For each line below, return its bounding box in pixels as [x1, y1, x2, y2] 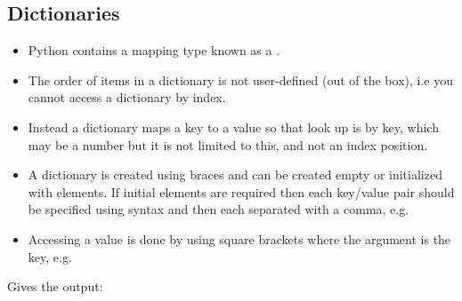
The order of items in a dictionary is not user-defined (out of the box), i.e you [28, 70, 453, 89]
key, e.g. [28, 247, 72, 265]
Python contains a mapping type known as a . [28, 41, 280, 59]
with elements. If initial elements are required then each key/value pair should [28, 182, 455, 201]
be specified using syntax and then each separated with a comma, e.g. [28, 200, 409, 218]
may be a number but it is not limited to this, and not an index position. [28, 135, 428, 154]
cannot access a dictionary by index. [28, 88, 226, 107]
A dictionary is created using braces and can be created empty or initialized [28, 165, 442, 184]
